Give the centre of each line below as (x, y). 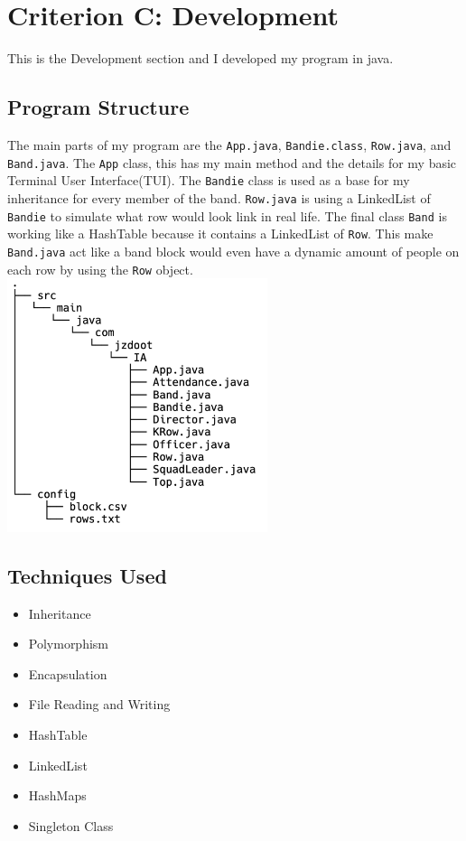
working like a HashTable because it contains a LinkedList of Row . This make (220, 234)
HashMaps (57, 795)
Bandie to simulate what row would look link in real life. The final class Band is (227, 215)
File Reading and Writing (99, 704)
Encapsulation (68, 673)
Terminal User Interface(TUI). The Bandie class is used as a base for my (209, 180)
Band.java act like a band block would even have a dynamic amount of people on (233, 251)
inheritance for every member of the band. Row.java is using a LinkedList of (219, 197)
